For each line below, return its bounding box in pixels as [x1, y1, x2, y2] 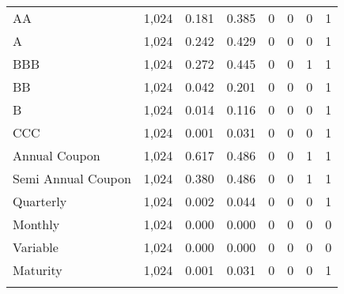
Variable [13, 238, 59, 256]
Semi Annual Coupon [13, 169, 131, 187]
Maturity [13, 261, 62, 279]
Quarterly [13, 192, 67, 210]
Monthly [13, 215, 60, 233]
